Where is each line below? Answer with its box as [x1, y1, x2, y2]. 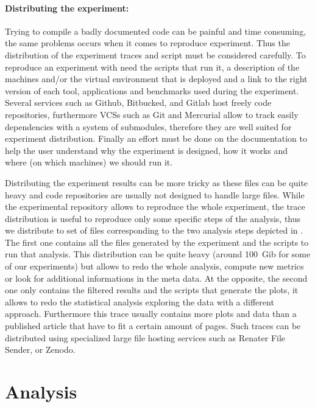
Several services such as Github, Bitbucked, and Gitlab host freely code [5, 96, 272, 109]
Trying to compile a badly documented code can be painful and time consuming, [5, 24, 306, 37]
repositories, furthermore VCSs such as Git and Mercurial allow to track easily [5, 108, 299, 120]
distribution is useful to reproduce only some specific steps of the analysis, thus [5, 212, 301, 224]
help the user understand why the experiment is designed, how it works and [5, 144, 288, 156]
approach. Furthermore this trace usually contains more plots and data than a [5, 307, 297, 320]
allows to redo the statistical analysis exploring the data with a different [5, 295, 274, 308]
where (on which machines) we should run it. [5, 156, 173, 169]
